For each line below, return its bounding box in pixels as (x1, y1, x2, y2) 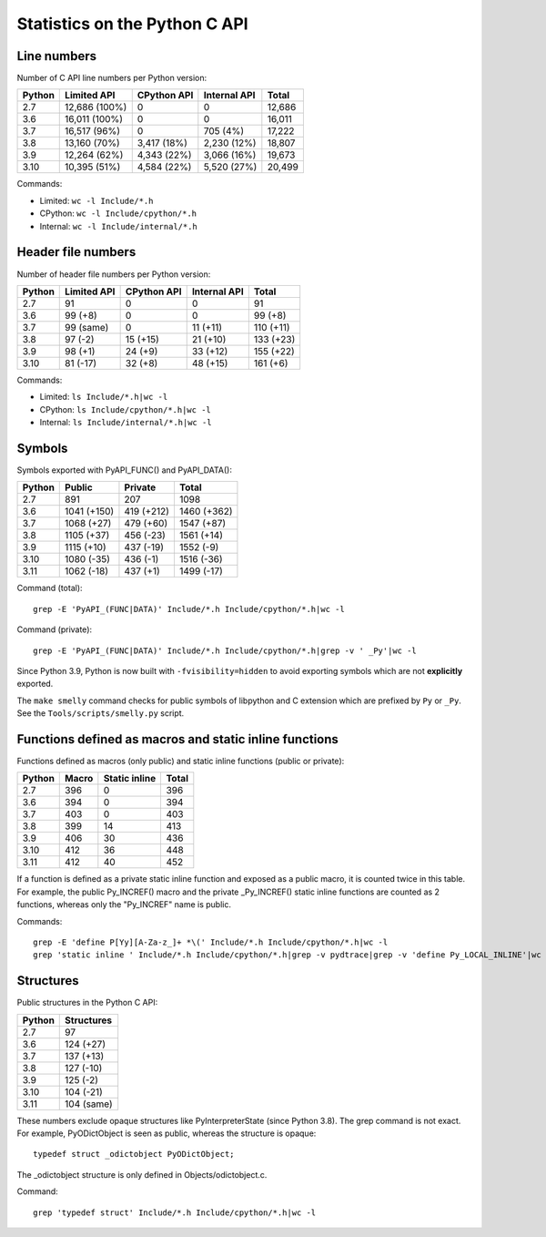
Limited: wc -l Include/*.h (39, 195, 154, 206)
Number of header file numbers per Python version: (16, 269, 211, 280)
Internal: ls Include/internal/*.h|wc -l (39, 417, 213, 428)
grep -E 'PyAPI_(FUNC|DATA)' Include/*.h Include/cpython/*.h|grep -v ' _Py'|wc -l (33, 645, 418, 656)
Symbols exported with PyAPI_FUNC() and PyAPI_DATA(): (16, 465, 232, 475)
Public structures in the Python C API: (16, 997, 158, 1008)
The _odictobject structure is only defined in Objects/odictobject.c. (16, 1169, 268, 1180)
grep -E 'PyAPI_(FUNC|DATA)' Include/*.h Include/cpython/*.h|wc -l (33, 604, 345, 614)
